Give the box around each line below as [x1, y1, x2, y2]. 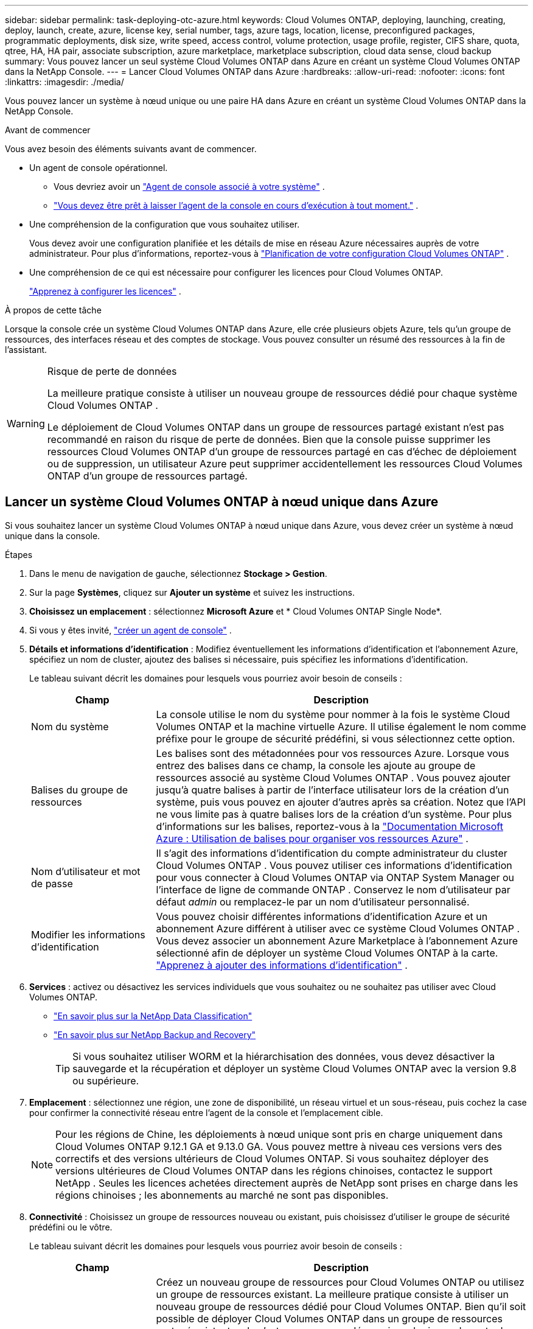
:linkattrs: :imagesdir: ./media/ [5, 77, 124, 87]
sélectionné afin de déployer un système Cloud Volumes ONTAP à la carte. [156, 946, 498, 959]
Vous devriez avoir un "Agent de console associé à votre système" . [54, 181, 325, 192]
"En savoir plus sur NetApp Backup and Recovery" [54, 1029, 256, 1040]
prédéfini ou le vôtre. [29, 1221, 113, 1232]
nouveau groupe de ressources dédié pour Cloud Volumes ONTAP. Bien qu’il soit [156, 1300, 526, 1313]
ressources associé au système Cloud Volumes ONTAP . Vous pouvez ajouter [156, 771, 511, 784]
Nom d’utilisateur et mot [31, 865, 141, 877]
